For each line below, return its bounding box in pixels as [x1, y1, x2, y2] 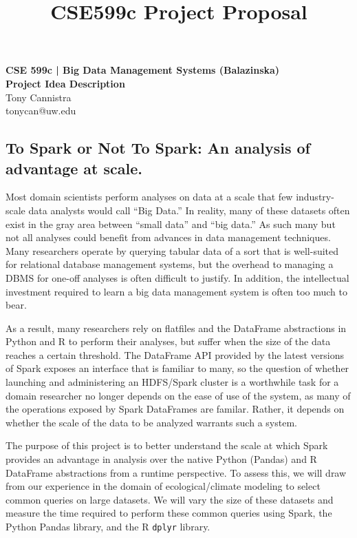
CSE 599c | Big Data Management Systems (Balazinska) [6, 63, 280, 77]
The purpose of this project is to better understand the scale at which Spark [6, 438, 328, 453]
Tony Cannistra [6, 90, 72, 104]
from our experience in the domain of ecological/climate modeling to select [6, 479, 321, 493]
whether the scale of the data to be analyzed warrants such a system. [6, 415, 297, 429]
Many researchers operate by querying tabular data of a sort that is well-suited [6, 243, 339, 258]
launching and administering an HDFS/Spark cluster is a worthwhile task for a [6, 375, 339, 389]
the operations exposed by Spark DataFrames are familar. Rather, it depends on [6, 402, 345, 416]
